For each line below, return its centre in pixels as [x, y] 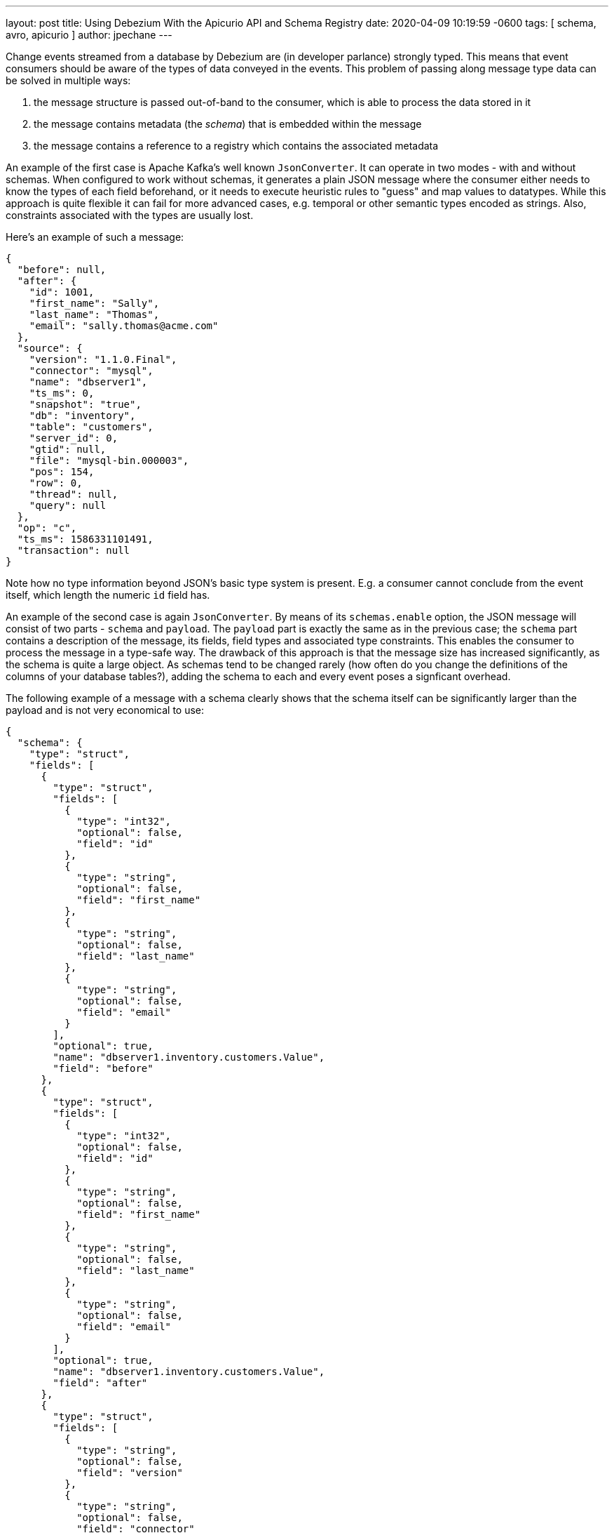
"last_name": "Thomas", [94, 314]
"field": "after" [100, 1383]
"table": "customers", [91, 427]
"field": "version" [130, 1473]
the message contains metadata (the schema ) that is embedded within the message [228, 124]
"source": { [50, 348]
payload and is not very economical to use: [105, 710]
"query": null [68, 505]
